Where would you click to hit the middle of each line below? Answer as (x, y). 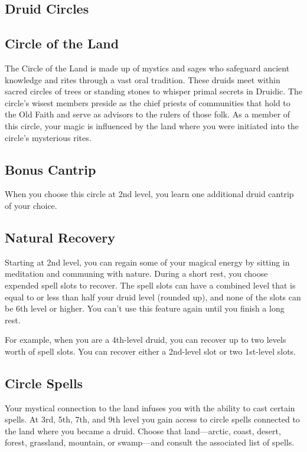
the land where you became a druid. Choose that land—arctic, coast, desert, (143, 430)
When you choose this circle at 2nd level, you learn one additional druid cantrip (149, 194)
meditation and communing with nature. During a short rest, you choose (136, 274)
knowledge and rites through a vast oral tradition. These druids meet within (143, 79)
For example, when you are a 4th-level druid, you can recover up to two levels (146, 340)
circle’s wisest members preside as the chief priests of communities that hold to (148, 102)
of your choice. (31, 205)
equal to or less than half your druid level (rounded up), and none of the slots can (153, 297)
